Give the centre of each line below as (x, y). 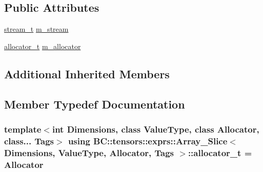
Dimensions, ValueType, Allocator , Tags (89, 152)
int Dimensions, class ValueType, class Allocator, (156, 129)
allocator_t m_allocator (43, 46)
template (23, 129)
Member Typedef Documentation (95, 104)
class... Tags (29, 141)
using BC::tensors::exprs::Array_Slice (148, 141)
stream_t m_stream (36, 29)
